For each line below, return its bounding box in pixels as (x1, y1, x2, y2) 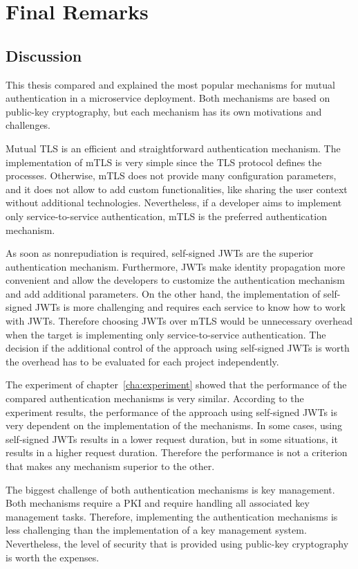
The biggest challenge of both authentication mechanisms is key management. (6, 482, 335, 496)
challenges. (6, 118, 51, 132)
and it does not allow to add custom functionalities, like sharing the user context (6, 181, 348, 196)
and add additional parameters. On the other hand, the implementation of (6, 286, 321, 300)
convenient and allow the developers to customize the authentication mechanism (6, 273, 346, 287)
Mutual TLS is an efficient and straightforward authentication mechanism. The (6, 141, 341, 155)
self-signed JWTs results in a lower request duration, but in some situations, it (6, 431, 338, 446)
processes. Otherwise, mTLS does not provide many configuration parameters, (6, 168, 337, 183)
